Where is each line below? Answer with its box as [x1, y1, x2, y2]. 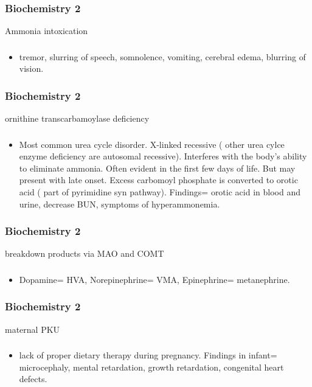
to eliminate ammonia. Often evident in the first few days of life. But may [19, 161, 296, 174]
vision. [19, 62, 44, 75]
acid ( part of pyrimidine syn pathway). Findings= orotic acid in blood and [19, 186, 300, 198]
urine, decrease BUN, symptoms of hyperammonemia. [19, 197, 220, 210]
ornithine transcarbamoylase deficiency [5, 112, 150, 125]
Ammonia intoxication [5, 24, 88, 37]
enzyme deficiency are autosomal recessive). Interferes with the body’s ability [19, 150, 307, 162]
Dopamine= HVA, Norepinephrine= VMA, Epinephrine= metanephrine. [19, 273, 290, 285]
